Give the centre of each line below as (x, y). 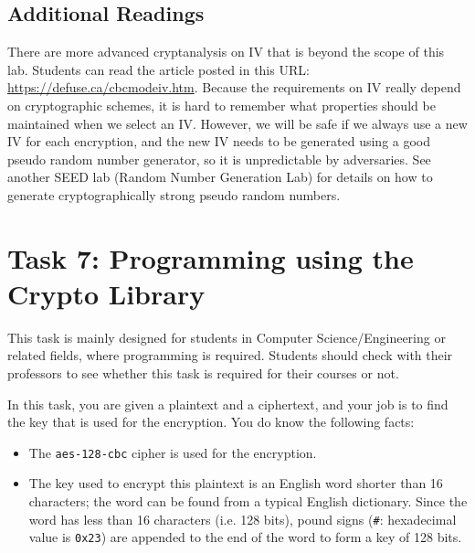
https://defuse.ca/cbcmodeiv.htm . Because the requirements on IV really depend (234, 87)
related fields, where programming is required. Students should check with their (230, 355)
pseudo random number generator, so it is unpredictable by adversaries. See (219, 159)
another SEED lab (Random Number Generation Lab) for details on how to (220, 177)
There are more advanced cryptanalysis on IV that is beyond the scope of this (226, 52)
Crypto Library (106, 293)
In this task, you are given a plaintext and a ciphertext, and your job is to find (228, 404)
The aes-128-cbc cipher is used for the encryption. (173, 452)
